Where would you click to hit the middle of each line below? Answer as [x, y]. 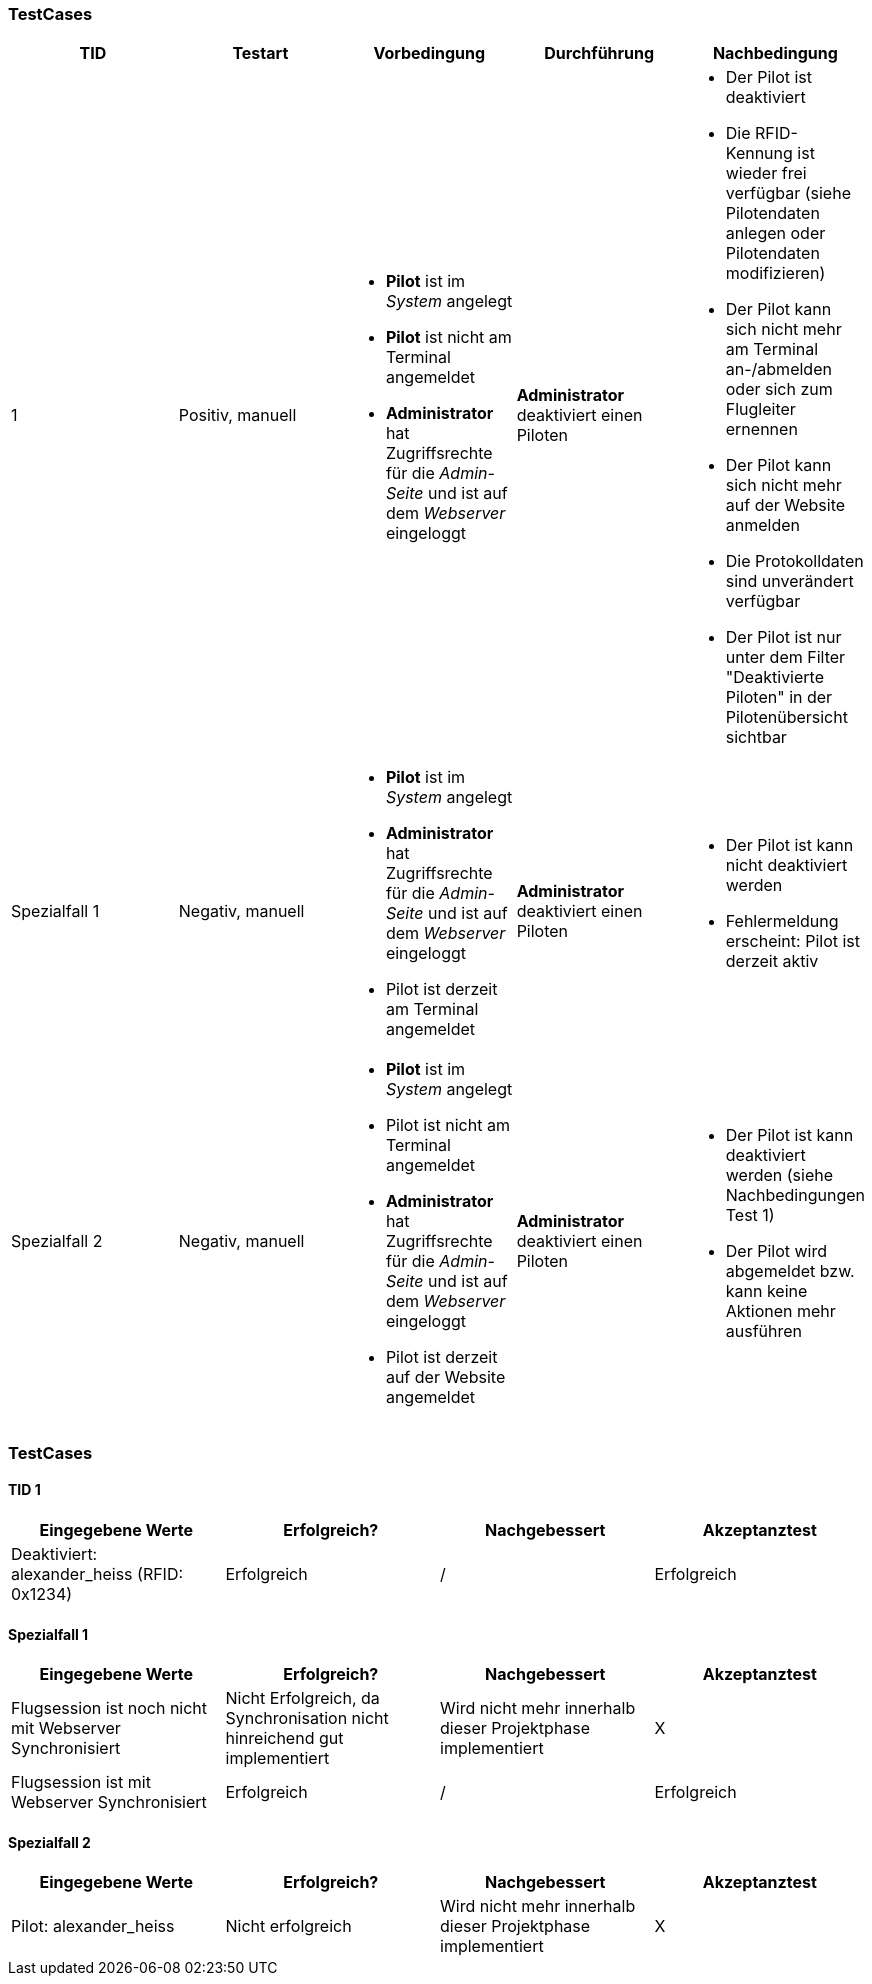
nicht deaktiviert [786, 865]
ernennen [761, 429]
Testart [260, 53]
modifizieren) [775, 273]
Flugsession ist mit [81, 1782]
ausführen [764, 1331]
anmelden [762, 525]
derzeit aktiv [772, 961]
